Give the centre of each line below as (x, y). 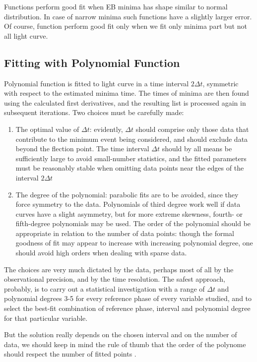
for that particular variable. (46, 318)
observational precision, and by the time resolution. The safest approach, (115, 279)
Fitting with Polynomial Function (92, 62)
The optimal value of (47, 129)
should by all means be (197, 149)
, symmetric (221, 83)
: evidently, (106, 129)
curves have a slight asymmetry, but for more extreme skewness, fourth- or (129, 213)
